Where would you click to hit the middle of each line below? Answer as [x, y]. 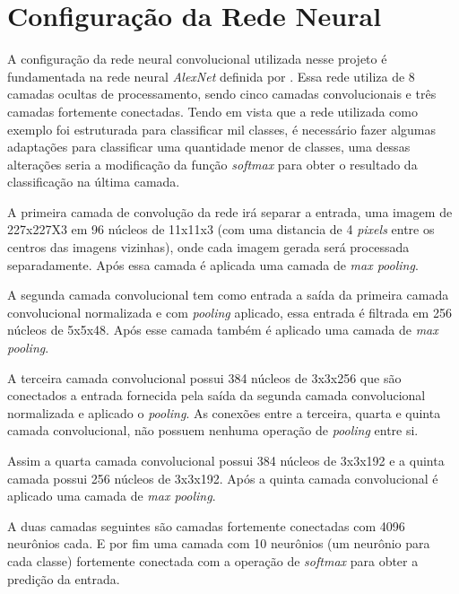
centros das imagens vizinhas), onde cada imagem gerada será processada [208, 247]
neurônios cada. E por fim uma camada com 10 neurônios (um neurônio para [219, 543]
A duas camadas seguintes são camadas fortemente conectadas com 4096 [206, 525]
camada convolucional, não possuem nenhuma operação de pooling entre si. [213, 430]
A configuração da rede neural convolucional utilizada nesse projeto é [197, 59]
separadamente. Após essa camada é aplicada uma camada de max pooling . [213, 264]
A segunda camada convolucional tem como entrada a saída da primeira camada [228, 295]
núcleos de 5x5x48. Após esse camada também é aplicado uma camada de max [223, 330]
